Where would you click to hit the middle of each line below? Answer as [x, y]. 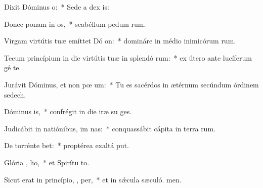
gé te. [13, 67]
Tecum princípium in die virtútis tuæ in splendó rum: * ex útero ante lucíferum [128, 57]
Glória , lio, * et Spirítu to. [47, 162]
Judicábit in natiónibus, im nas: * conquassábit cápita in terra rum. [110, 128]
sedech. [15, 94]
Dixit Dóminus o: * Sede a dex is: [57, 7]
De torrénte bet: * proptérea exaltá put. [67, 145]
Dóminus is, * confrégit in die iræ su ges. [68, 111]
